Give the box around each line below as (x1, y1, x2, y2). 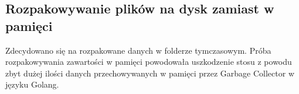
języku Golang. (5, 78, 59, 90)
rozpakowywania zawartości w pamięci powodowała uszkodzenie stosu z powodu (5, 55, 292, 68)
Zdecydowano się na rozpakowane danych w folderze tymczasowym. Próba (5, 44, 271, 56)
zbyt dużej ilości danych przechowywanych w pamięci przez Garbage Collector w (5, 67, 294, 79)
